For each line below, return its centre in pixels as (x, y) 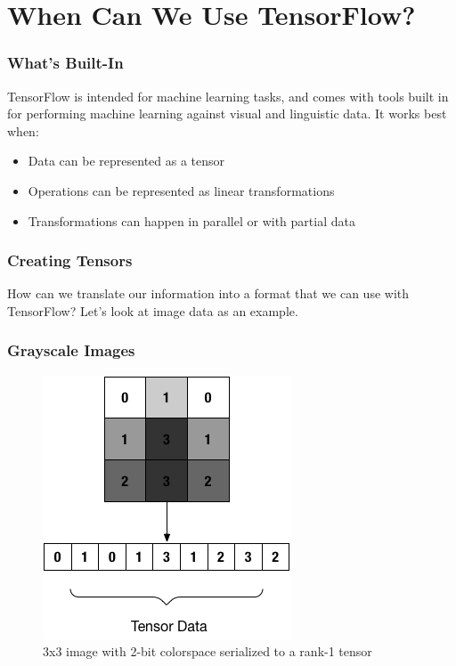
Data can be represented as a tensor (126, 161)
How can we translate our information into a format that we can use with (208, 293)
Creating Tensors (70, 260)
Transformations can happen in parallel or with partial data (191, 220)
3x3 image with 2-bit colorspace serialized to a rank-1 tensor (208, 651)
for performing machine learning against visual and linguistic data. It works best (227, 114)
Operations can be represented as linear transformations (181, 190)
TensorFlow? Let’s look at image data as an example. (153, 310)
